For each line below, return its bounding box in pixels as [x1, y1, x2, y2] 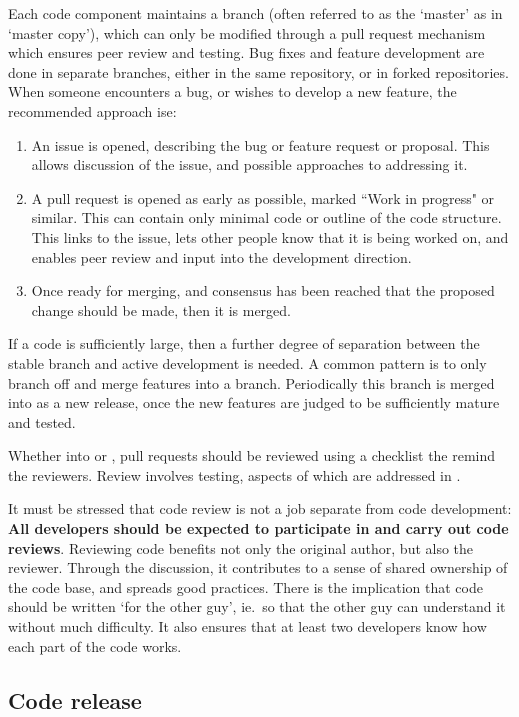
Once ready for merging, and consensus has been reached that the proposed [31, 280, 495, 301]
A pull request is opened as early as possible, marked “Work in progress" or [31, 187, 495, 208]
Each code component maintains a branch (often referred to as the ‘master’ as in [8, 3, 503, 23]
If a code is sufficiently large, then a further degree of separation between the [8, 333, 480, 354]
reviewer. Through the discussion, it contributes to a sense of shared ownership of [8, 557, 508, 578]
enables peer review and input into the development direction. [31, 246, 412, 267]
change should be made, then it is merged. [31, 299, 291, 320]
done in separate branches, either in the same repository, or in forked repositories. [8, 61, 509, 82]
